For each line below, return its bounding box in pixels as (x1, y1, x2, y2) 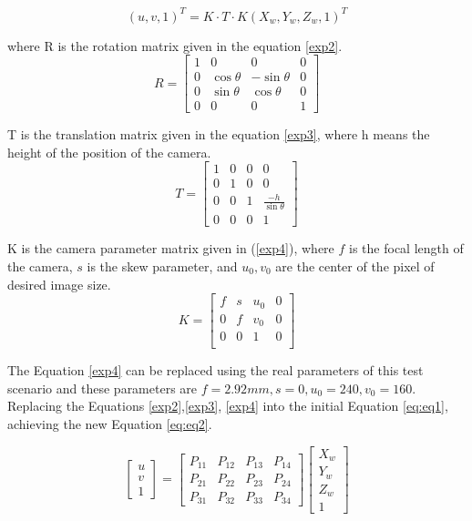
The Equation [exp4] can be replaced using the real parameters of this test (7, 361, 424, 380)
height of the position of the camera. (7, 142, 211, 161)
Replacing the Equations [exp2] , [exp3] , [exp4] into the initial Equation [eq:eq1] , (7, 396, 448, 415)
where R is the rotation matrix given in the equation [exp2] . (7, 36, 343, 55)
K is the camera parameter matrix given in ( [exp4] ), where (7, 239, 334, 258)
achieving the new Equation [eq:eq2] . (7, 414, 212, 433)
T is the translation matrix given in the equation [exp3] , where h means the (7, 125, 430, 144)
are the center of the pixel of (275, 256, 435, 275)
